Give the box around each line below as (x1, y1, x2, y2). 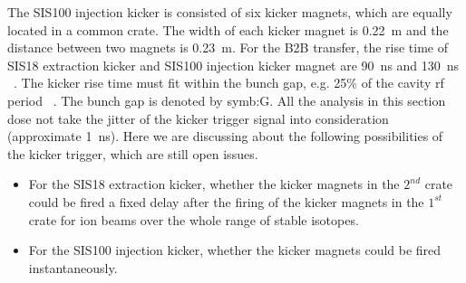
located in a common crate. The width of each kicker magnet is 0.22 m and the (7, 20, 449, 39)
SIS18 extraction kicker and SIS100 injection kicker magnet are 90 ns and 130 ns (7, 55, 460, 74)
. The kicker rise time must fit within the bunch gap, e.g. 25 (14, 73, 347, 92)
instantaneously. (28, 258, 118, 277)
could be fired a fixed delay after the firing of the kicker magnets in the (28, 192, 424, 211)
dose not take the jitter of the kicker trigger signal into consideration (7, 108, 389, 127)
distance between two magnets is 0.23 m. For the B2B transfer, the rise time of (7, 38, 448, 57)
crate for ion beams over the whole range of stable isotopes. (28, 210, 359, 229)
